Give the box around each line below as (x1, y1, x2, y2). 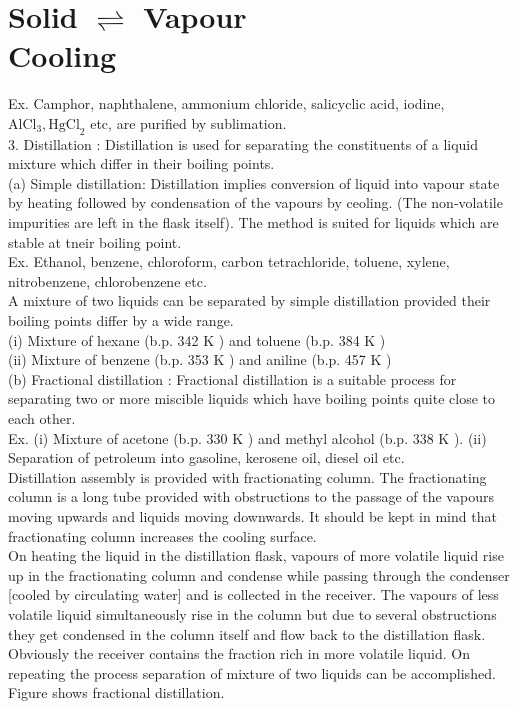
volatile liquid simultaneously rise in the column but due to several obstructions (8, 603, 497, 624)
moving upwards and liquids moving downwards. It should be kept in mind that (8, 505, 497, 526)
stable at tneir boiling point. (8, 231, 182, 252)
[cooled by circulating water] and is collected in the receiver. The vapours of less (8, 584, 499, 605)
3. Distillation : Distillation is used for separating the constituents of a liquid (8, 133, 479, 154)
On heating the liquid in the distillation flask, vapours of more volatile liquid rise (8, 545, 504, 566)
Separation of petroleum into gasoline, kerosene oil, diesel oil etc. (8, 447, 405, 468)
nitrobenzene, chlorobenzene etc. (8, 270, 207, 291)
